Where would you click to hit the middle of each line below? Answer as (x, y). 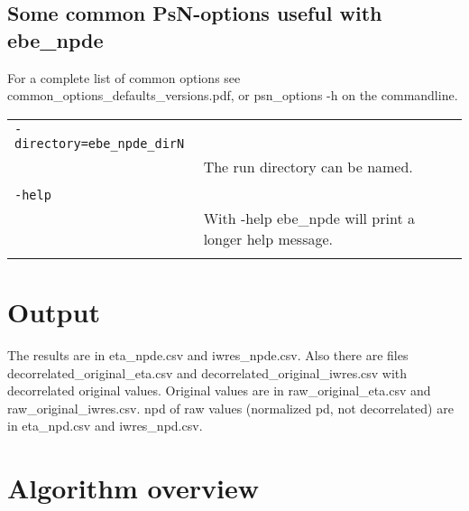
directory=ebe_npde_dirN (100, 143)
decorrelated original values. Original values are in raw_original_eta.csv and (219, 390)
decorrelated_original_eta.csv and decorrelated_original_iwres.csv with (207, 372)
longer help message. (268, 238)
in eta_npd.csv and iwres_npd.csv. (105, 426)
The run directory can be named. (308, 166)
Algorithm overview (133, 488)
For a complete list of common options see (124, 77)
